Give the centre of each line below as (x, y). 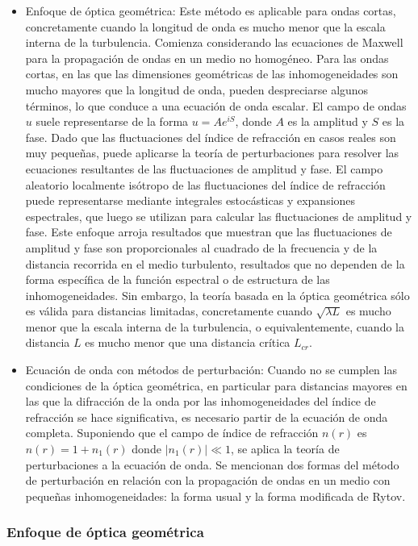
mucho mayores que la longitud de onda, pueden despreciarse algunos (197, 89)
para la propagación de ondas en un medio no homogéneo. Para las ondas (207, 58)
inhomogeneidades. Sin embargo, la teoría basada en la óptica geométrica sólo (217, 295)
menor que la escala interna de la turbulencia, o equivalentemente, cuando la (215, 326)
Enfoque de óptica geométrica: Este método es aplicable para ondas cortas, (211, 10)
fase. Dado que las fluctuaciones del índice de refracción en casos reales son (211, 137)
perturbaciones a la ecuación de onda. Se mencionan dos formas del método (212, 464)
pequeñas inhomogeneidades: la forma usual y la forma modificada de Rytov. (215, 496)
